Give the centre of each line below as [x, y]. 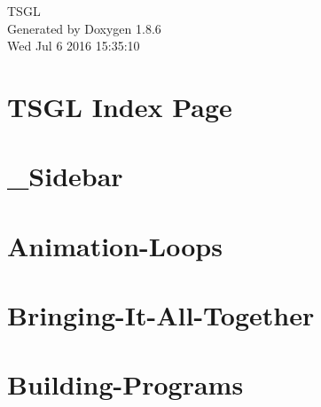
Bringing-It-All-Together [161, 315]
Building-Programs [125, 384]
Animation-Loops [115, 245]
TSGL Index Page [120, 106]
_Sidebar [65, 176]
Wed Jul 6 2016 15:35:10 [74, 46]
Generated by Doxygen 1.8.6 [84, 28]
